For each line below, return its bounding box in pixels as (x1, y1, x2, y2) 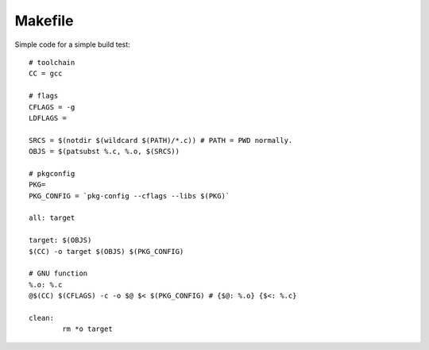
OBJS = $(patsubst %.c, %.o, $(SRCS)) (29, 147, 180, 156)
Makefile (14, 12, 74, 29)
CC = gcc (29, 69, 63, 79)
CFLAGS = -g (29, 102, 75, 111)
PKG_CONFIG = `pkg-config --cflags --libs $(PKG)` (29, 191, 230, 200)
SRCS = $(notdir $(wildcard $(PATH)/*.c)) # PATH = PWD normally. (29, 136, 293, 144)
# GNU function (29, 269, 88, 278)
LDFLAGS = (29, 113, 67, 122)
